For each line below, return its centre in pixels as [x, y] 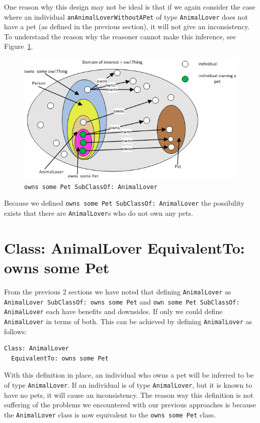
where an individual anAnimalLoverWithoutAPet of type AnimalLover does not [126, 16]
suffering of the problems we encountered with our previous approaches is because [130, 405]
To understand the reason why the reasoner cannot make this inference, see [120, 36]
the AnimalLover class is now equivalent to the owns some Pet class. [110, 414]
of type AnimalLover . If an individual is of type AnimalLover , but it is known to [128, 385]
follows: [16, 331]
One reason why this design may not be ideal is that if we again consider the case [130, 7]
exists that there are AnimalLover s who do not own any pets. [99, 213]
